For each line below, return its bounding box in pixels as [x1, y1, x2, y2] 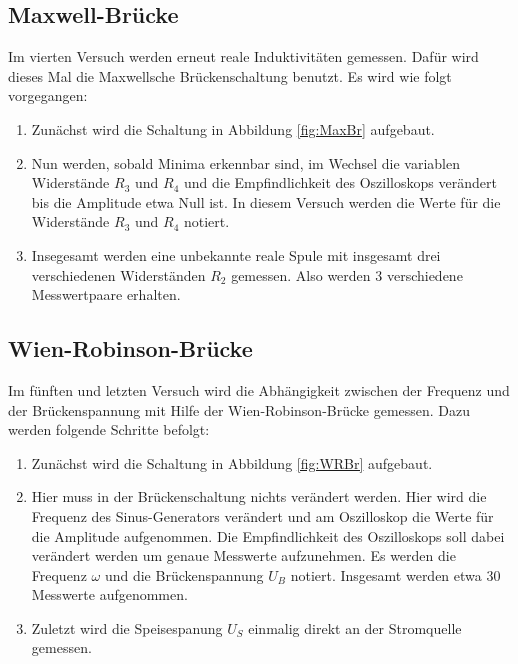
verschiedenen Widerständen [31, 264, 206, 285]
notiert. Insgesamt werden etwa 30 [290, 564, 501, 585]
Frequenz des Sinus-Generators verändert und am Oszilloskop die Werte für [31, 505, 494, 526]
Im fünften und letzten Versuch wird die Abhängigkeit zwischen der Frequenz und [8, 379, 510, 400]
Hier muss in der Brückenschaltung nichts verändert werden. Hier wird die [31, 486, 487, 507]
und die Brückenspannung [104, 564, 264, 585]
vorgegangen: [8, 85, 88, 106]
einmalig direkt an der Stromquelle [248, 617, 462, 638]
